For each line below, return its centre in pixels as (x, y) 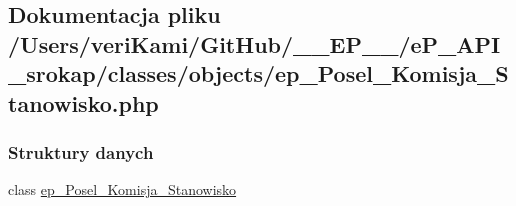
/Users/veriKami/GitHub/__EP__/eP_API (254, 43)
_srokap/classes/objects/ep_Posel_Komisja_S (258, 73)
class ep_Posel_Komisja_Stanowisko (122, 189)
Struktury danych (81, 151)
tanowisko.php (83, 102)
